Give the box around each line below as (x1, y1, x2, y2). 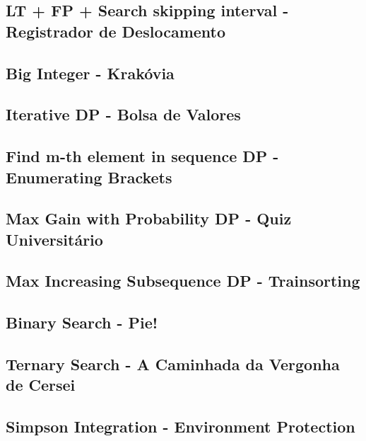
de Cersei (6, 374, 76, 396)
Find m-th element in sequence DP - (6, 145, 279, 167)
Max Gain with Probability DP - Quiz (6, 207, 292, 229)
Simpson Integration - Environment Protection (6, 416, 355, 437)
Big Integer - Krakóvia (6, 62, 175, 84)
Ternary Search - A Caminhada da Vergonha (6, 353, 340, 375)
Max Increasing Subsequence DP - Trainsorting (6, 270, 360, 292)
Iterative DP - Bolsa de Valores (6, 103, 241, 125)
